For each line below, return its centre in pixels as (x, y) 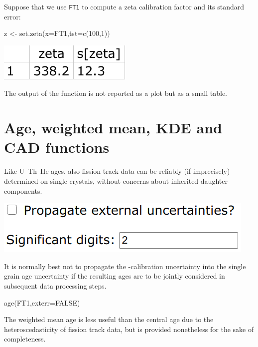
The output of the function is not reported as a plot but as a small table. (116, 93)
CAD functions (57, 147)
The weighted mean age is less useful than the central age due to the (109, 319)
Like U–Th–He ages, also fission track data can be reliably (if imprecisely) (117, 171)
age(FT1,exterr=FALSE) (42, 302)
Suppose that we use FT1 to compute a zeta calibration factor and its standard (124, 6)
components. (23, 190)
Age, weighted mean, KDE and (113, 128)
